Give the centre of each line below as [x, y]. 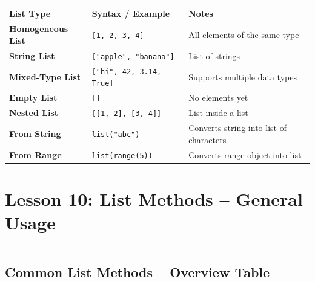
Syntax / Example [131, 13]
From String [35, 133]
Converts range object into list [245, 154]
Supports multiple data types [243, 76]
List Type [30, 13]
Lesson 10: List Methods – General [154, 198]
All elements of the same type [244, 35]
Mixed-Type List [45, 76]
